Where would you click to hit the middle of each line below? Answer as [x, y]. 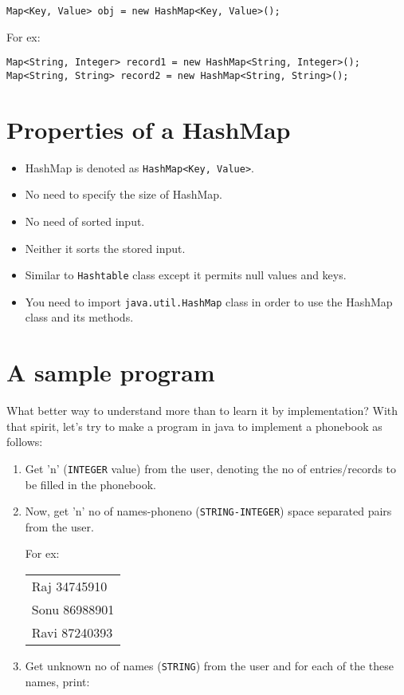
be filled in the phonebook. [90, 484]
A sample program [111, 372]
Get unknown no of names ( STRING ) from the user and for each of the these [210, 666]
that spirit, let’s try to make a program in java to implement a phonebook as [194, 426]
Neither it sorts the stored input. [105, 248]
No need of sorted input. [85, 221]
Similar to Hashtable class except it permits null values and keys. [186, 275]
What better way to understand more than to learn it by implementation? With [202, 411]
